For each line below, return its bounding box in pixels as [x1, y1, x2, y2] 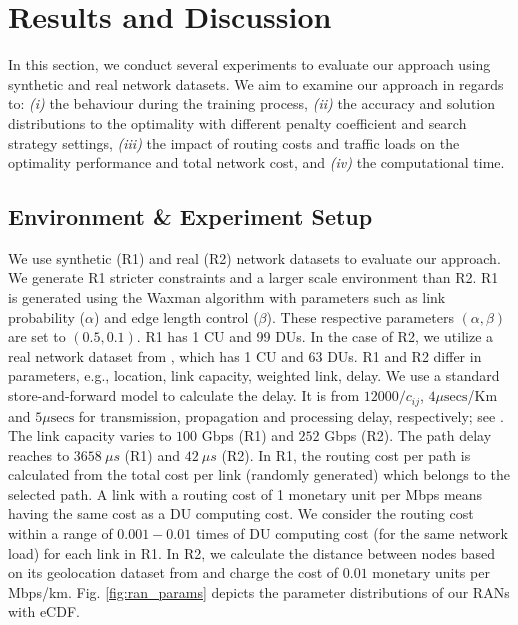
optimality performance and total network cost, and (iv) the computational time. [8, 152, 505, 173]
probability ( [8, 306, 86, 327]
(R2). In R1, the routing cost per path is [221, 444, 471, 465]
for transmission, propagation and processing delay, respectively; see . [78, 405, 504, 426]
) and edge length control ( [94, 306, 259, 327]
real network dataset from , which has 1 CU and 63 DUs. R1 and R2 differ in [8, 345, 482, 366]
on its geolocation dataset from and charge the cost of [8, 562, 339, 583]
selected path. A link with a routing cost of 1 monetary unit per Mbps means [8, 483, 483, 504]
